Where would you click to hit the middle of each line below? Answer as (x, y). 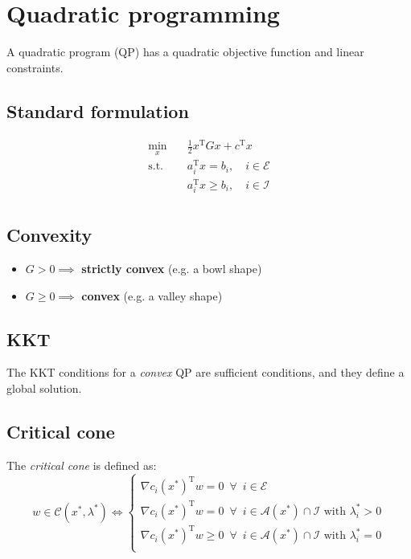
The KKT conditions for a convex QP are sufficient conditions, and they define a (205, 372)
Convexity (49, 235)
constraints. (35, 67)
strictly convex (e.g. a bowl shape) (172, 269)
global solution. (44, 388)
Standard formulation (98, 110)
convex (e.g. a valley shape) (152, 295)
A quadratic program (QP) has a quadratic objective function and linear (185, 52)
